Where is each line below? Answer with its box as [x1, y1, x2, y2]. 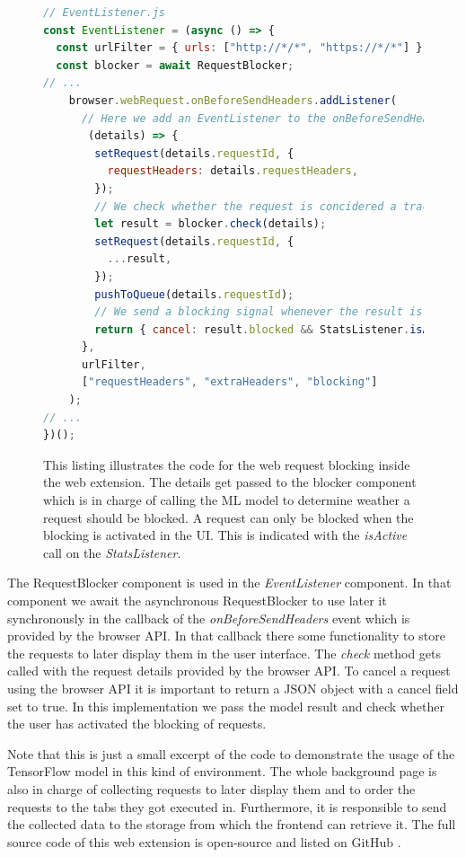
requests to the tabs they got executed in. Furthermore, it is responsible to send [7, 797, 447, 816]
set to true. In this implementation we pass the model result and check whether [7, 696, 444, 715]
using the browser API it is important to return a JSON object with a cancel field [7, 678, 459, 697]
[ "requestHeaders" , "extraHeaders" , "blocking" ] [81, 375, 378, 389]
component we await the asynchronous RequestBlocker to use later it [7, 591, 387, 609]
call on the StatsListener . [43, 543, 181, 561]
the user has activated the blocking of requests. [7, 714, 267, 733]
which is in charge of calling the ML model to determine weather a [43, 490, 410, 509]
